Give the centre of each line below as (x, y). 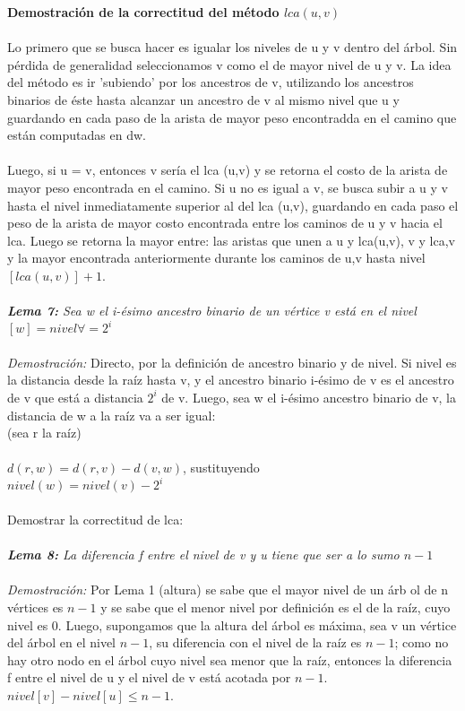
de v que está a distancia (75, 397)
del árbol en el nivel (61, 642)
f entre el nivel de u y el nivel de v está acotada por (149, 677)
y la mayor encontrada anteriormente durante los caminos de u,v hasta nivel (216, 258)
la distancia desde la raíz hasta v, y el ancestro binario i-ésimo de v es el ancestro (231, 380)
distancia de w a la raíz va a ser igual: (112, 415)
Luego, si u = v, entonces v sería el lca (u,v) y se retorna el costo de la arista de (228, 170)
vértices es (35, 607)
